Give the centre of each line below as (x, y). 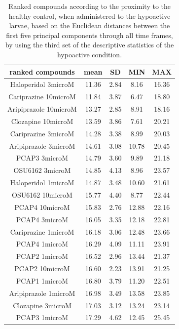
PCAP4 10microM (42, 207)
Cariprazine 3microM (42, 133)
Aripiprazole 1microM (42, 293)
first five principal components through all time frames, (89, 35)
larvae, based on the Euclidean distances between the (89, 25)
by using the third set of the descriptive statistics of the (89, 45)
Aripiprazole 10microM (42, 109)
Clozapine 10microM (42, 121)
